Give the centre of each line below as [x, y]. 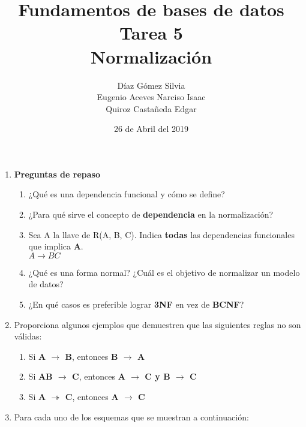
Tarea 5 [151, 33]
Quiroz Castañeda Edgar [151, 108]
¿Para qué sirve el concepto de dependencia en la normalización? [151, 214]
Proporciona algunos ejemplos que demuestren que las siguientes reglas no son [157, 324]
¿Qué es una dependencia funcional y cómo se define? [127, 194]
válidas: [28, 336]
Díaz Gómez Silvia [151, 85]
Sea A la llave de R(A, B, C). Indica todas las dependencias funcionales [161, 234]
